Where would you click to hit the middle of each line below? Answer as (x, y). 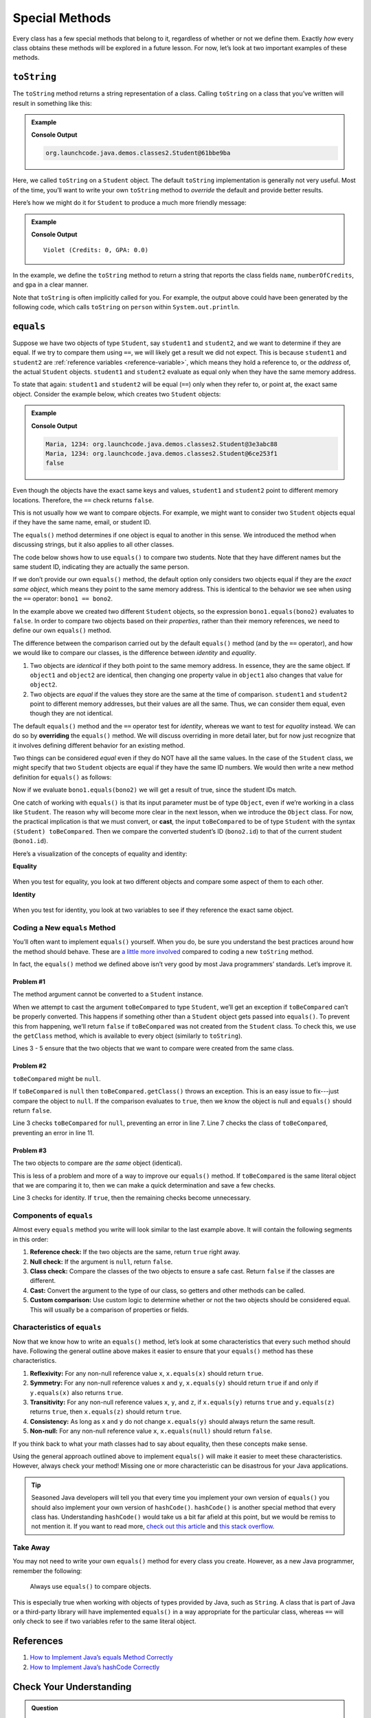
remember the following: (47, 1571)
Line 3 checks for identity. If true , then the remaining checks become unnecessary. (132, 1198)
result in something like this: (52, 103)
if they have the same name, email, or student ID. (82, 522)
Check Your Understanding (72, 1687)
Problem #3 (30, 1150)
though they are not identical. (71, 713)
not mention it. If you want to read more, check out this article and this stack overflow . (153, 1526)
